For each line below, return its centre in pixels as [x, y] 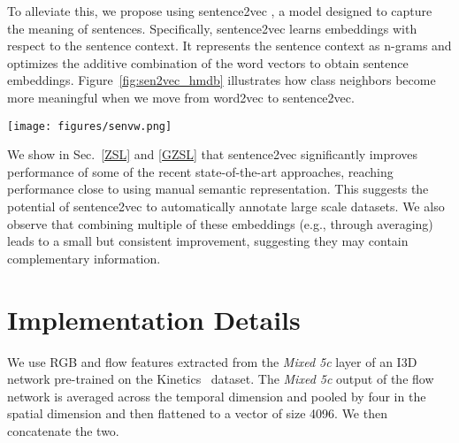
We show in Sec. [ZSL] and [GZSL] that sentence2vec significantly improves [213, 154]
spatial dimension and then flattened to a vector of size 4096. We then [197, 413]
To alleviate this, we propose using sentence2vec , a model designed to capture [220, 11]
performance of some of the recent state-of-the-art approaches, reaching [200, 171]
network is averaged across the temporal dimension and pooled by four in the [217, 396]
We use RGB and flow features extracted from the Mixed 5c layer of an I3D [212, 361]
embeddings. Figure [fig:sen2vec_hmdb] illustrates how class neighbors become [222, 80]
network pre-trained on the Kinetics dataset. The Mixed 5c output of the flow [221, 379]
